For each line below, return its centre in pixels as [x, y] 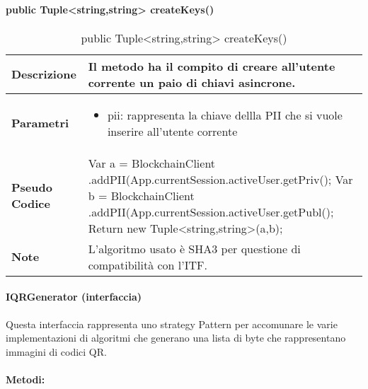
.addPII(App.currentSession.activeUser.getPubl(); [211, 211]
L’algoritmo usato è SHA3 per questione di [194, 248]
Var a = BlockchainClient [152, 163]
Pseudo [32, 187]
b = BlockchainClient [141, 195]
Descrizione [44, 74]
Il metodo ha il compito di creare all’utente [212, 66]
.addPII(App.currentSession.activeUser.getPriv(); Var [220, 179]
